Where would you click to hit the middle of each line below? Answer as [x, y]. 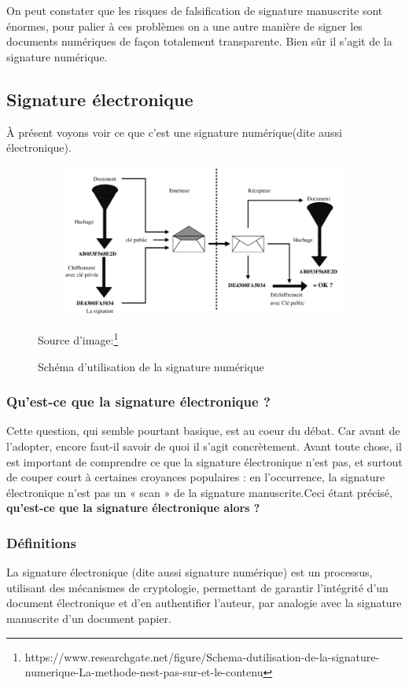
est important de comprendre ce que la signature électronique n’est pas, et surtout [204, 461]
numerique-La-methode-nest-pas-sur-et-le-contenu [144, 672]
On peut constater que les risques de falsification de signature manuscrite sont [195, 10]
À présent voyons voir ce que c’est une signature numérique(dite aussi [174, 132]
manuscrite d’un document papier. [89, 618]
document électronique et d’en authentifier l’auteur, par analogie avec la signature [204, 603]
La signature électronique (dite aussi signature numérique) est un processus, [190, 572]
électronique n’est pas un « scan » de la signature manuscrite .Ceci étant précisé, [199, 492]
